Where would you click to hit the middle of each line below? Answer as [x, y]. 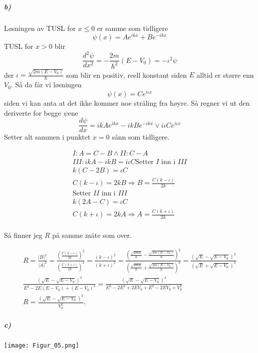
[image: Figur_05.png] [42, 346]
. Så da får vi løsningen [46, 85]
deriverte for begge [33, 112]
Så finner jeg [23, 235]
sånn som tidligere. [141, 137]
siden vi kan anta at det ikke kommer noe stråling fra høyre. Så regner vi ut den [127, 102]
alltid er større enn [225, 75]
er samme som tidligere [132, 28]
